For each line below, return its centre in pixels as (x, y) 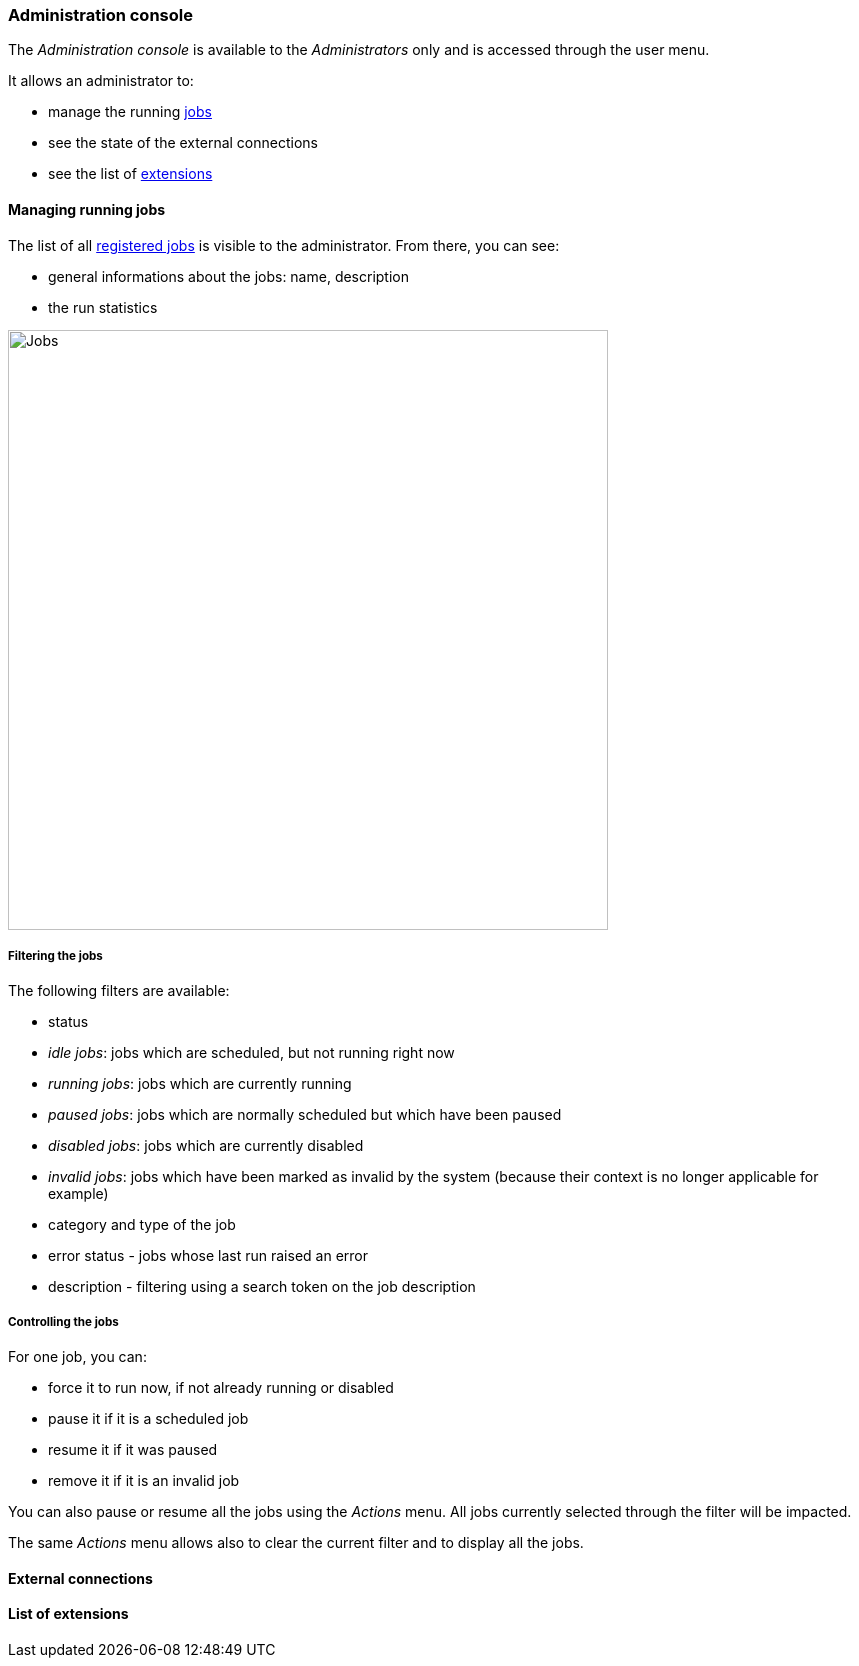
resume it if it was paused (133, 1450)
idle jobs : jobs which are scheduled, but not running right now (251, 1053)
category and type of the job (142, 1225)
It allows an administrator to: (101, 81)
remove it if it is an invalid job (144, 1481)
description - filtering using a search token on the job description (262, 1287)
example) (78, 1194)
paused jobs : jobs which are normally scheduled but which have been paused (305, 1115)
